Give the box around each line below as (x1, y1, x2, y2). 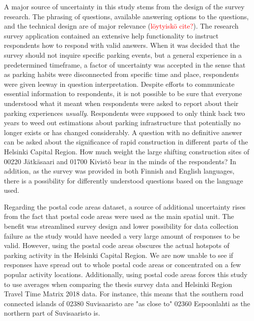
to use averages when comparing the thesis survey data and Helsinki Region (4, 279, 232, 289)
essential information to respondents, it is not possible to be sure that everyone (4, 88, 242, 99)
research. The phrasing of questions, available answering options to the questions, (4, 11, 249, 21)
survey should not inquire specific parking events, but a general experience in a (4, 49, 242, 60)
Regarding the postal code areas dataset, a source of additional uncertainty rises (4, 201, 246, 212)
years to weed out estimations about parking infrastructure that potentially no (4, 117, 241, 128)
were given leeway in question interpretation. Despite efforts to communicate (4, 78, 235, 89)
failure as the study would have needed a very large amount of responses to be (4, 230, 240, 241)
